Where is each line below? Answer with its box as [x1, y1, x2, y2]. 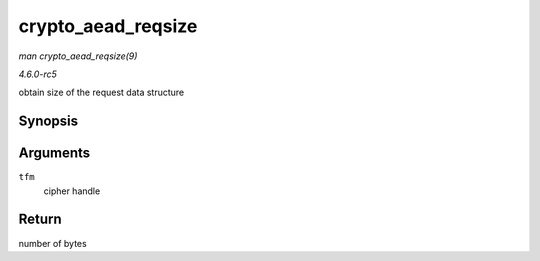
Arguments [18, 145, 91, 162]
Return [18, 211, 62, 228]
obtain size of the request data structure [18, 86, 185, 99]
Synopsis [18, 113, 79, 130]
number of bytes [18, 237, 87, 249]
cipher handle [43, 185, 101, 197]
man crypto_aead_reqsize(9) [18, 50, 138, 62]
